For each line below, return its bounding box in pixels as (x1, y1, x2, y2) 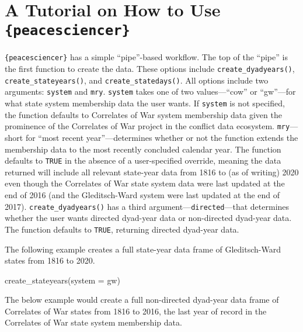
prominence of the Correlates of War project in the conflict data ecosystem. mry (5, 120, 290, 132)
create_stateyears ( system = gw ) (5, 274, 120, 286)
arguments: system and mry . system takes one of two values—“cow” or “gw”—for (5, 85, 296, 98)
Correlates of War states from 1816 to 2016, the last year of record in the (5, 305, 267, 317)
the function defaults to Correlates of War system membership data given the (5, 108, 282, 120)
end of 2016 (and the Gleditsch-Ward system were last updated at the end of (5, 189, 280, 200)
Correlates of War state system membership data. (5, 316, 182, 328)
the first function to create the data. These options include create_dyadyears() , (5, 63, 295, 75)
